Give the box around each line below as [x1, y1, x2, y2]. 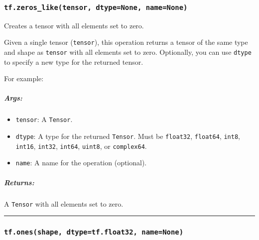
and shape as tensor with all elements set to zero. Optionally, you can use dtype [4, 47, 252, 57]
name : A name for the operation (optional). [15, 157, 147, 168]
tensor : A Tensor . [15, 114, 73, 124]
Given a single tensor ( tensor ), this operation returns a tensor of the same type [4, 37, 248, 47]
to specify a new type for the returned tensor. [4, 56, 143, 67]
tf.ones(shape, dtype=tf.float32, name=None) [4, 228, 184, 237]
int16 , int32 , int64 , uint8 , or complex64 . [15, 140, 147, 151]
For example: [4, 73, 44, 84]
